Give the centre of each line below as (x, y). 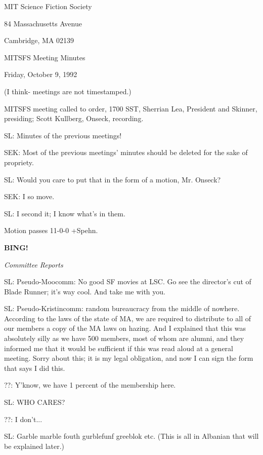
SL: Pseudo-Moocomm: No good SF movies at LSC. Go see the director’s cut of (128, 281)
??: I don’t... (23, 419)
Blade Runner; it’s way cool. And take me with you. (85, 291)
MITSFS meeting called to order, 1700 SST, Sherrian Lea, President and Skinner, (131, 108)
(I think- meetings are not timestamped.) (68, 91)
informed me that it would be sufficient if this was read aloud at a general (119, 348)
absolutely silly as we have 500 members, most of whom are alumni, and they (124, 338)
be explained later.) (34, 446)
